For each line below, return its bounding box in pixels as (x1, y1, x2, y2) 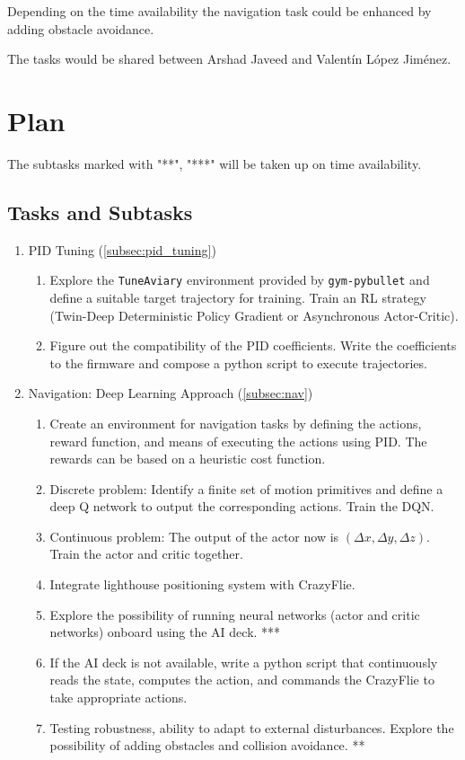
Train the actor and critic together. (49, 544, 243, 563)
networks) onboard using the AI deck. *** (49, 623, 281, 641)
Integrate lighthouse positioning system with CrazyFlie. (49, 575, 355, 594)
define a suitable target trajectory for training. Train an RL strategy (49, 287, 426, 306)
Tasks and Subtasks (7, 198, 193, 225)
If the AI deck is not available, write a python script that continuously (49, 652, 438, 671)
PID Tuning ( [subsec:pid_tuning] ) (28, 240, 216, 259)
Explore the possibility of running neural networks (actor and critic (49, 605, 420, 623)
